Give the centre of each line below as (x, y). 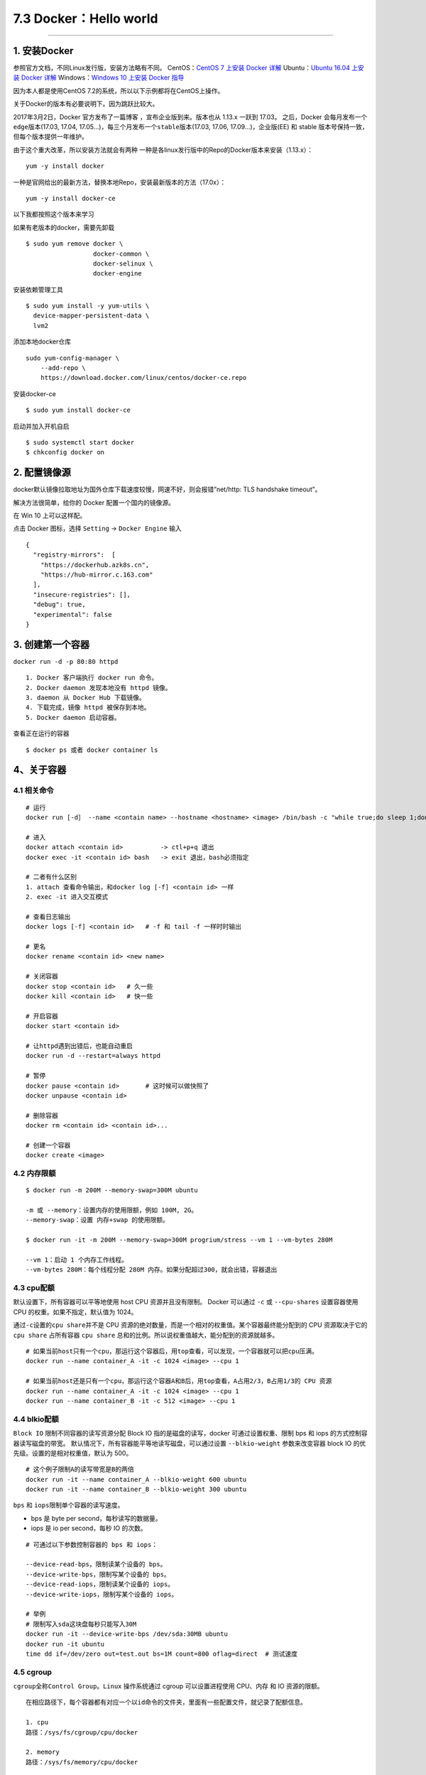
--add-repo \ (63, 368)
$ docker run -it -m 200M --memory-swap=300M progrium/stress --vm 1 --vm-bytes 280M (179, 1240)
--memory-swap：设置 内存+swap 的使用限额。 (98, 1220)
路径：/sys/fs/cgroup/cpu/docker (82, 1732)
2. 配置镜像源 (42, 473)
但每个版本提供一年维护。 (50, 137)
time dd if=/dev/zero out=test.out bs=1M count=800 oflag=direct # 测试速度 (162, 1654)
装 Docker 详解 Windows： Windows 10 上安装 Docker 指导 (99, 77)
